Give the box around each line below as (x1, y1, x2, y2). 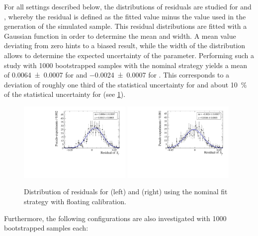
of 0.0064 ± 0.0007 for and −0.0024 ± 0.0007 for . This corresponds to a (4, 70, 230, 80)
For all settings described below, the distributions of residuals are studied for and (4, 1, 252, 11)
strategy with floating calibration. (24, 196, 126, 206)
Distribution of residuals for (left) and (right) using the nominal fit (24, 186, 228, 197)
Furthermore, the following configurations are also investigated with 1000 (4, 213, 227, 223)
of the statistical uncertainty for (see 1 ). (4, 89, 126, 99)
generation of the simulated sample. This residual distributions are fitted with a (4, 21, 247, 31)
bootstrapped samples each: (4, 223, 88, 233)
